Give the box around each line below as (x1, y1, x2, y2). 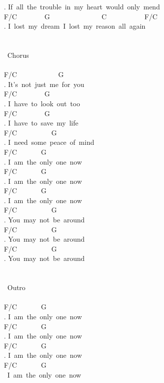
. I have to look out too (4, 98, 80, 108)
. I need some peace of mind (4, 137, 95, 147)
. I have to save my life (4, 118, 78, 128)
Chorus (7, 49, 29, 60)
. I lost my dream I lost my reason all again (4, 21, 146, 31)
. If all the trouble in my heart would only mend (4, 1, 160, 11)
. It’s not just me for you (4, 79, 85, 89)
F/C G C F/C (4, 11, 158, 21)
